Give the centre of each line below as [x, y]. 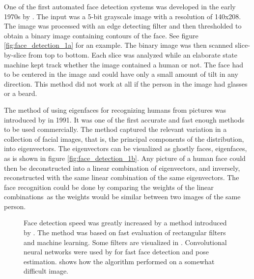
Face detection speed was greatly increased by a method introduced [125, 223]
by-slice [15, 54]
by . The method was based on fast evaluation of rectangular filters [125, 232]
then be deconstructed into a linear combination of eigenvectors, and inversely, [122, 168]
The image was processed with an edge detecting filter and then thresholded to [123, 26]
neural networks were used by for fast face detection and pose [116, 252]
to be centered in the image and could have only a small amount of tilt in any [121, 74]
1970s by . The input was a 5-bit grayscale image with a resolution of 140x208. [123, 16]
